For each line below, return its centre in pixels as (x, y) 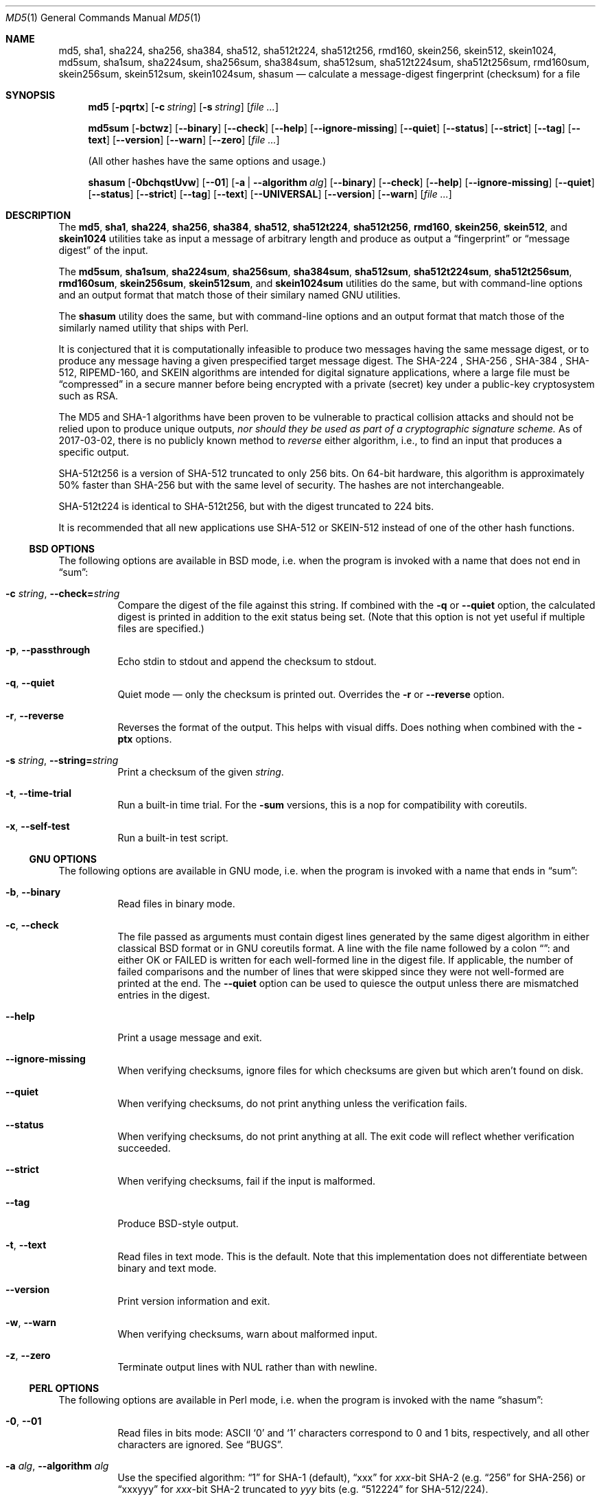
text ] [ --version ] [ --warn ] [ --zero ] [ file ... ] (184, 140)
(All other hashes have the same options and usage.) (207, 161)
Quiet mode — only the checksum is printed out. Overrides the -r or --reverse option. (311, 694)
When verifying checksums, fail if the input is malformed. (246, 1181)
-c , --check (32, 925)
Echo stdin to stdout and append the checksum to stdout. (247, 661)
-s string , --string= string (62, 760)
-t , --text (26, 1245)
